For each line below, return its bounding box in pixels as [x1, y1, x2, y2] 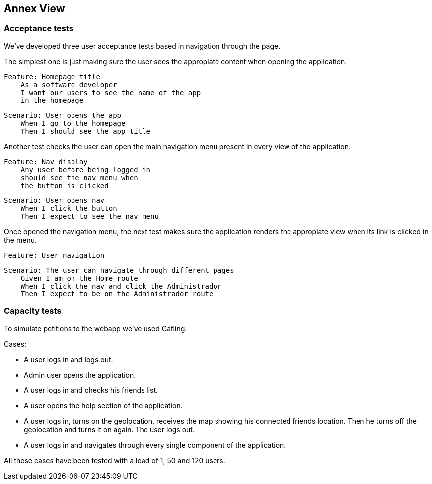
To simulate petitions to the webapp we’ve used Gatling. [4, 324, 187, 333]
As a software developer [20, 80, 117, 89]
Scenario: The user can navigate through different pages [4, 266, 234, 274]
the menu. [4, 235, 37, 244]
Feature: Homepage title [4, 72, 100, 81]
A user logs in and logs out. [24, 355, 113, 364]
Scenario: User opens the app [4, 111, 122, 119]
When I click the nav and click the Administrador [20, 282, 222, 290]
